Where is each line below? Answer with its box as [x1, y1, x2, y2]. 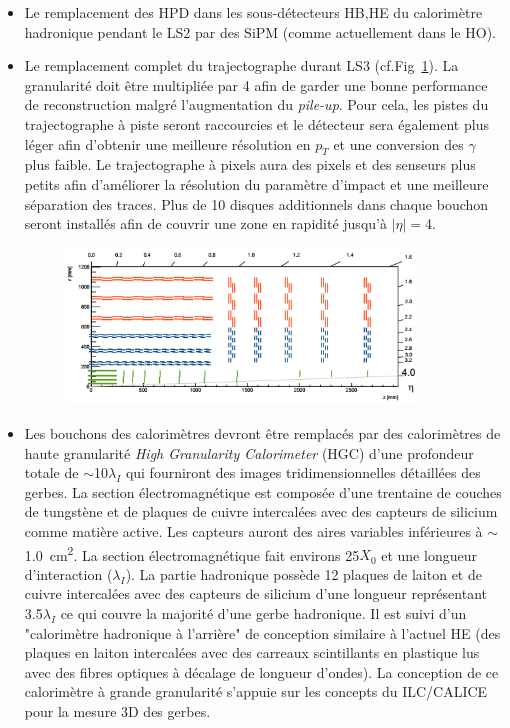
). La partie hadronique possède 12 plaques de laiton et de [125, 563, 482, 584]
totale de [24, 462, 79, 483]
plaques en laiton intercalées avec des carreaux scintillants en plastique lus [24, 642, 480, 663]
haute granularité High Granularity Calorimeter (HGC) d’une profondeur [24, 442, 474, 463]
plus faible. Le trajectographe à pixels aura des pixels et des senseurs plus [24, 154, 476, 175]
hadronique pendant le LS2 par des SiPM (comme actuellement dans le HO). [24, 21, 496, 42]
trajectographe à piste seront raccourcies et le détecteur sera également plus [24, 113, 489, 134]
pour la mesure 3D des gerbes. [24, 701, 211, 721]
